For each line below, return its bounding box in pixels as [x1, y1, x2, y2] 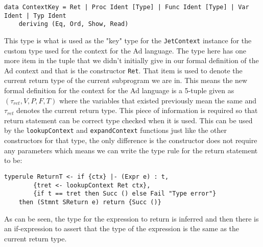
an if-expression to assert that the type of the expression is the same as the [4, 223, 240, 234]
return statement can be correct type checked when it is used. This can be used [4, 115, 253, 125]
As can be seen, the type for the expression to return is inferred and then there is [4, 213, 259, 224]
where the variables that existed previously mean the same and [59, 95, 257, 105]
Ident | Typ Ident [4, 12, 66, 19]
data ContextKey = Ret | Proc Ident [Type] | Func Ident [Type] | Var [4, 4, 249, 11]
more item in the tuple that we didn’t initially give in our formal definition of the [4, 55, 259, 66]
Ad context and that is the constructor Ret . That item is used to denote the [4, 65, 243, 75]
